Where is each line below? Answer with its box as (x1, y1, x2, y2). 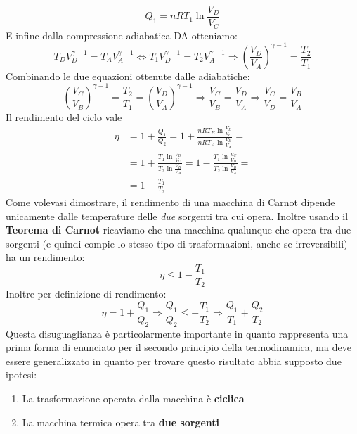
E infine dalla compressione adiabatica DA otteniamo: (6, 27, 238, 42)
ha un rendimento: (6, 250, 85, 264)
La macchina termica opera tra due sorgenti (22, 414, 220, 429)
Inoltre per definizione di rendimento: (6, 286, 167, 301)
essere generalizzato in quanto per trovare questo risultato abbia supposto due (6, 353, 342, 368)
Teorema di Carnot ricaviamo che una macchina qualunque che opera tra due (6, 222, 351, 237)
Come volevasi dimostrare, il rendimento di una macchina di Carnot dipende (6, 194, 335, 209)
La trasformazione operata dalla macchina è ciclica (22, 390, 245, 405)
